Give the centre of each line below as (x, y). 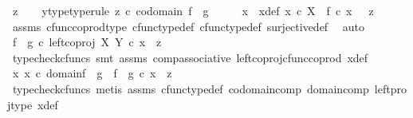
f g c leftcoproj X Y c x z (87, 42)
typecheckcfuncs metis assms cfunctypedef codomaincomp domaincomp (191, 88)
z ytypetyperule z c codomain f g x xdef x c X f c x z (193, 10)
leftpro (390, 88)
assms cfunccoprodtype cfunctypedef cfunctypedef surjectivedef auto (189, 26)
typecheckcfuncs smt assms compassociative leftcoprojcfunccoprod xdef (190, 57)
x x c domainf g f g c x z (92, 73)
